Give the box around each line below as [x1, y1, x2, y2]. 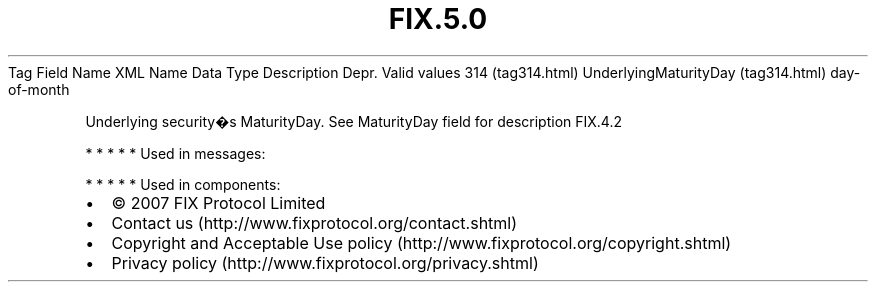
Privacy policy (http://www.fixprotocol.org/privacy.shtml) [111, 252, 539, 273]
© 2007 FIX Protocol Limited [111, 192, 326, 213]
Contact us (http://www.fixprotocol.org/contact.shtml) [111, 212, 518, 233]
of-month [8, 80, 70, 98]
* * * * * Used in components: [85, 175, 281, 193]
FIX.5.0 [388, 2, 488, 36]
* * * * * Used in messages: [85, 144, 266, 162]
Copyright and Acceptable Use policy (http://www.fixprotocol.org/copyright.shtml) [111, 232, 732, 253]
